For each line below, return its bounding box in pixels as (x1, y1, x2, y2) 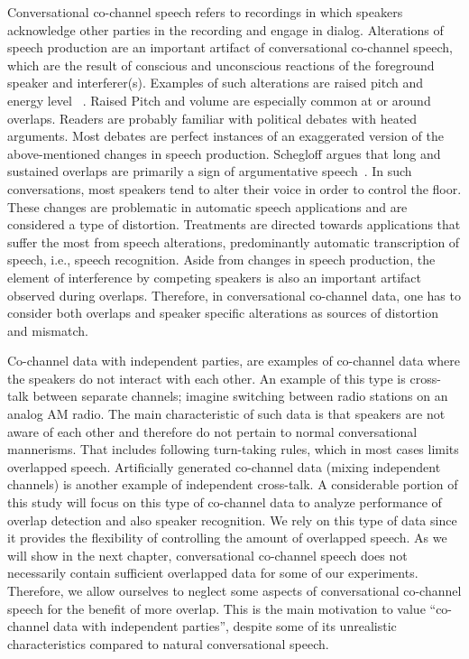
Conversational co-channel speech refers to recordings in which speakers (7, 3, 403, 21)
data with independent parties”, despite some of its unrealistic (52, 617, 397, 636)
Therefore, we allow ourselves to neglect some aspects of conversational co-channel (7, 581, 462, 599)
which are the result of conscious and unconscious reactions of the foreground (7, 55, 435, 74)
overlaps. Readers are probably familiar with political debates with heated (7, 108, 418, 127)
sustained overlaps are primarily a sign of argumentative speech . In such (7, 162, 412, 181)
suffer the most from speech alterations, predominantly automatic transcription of (7, 232, 460, 251)
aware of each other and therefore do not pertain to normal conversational (7, 422, 418, 441)
